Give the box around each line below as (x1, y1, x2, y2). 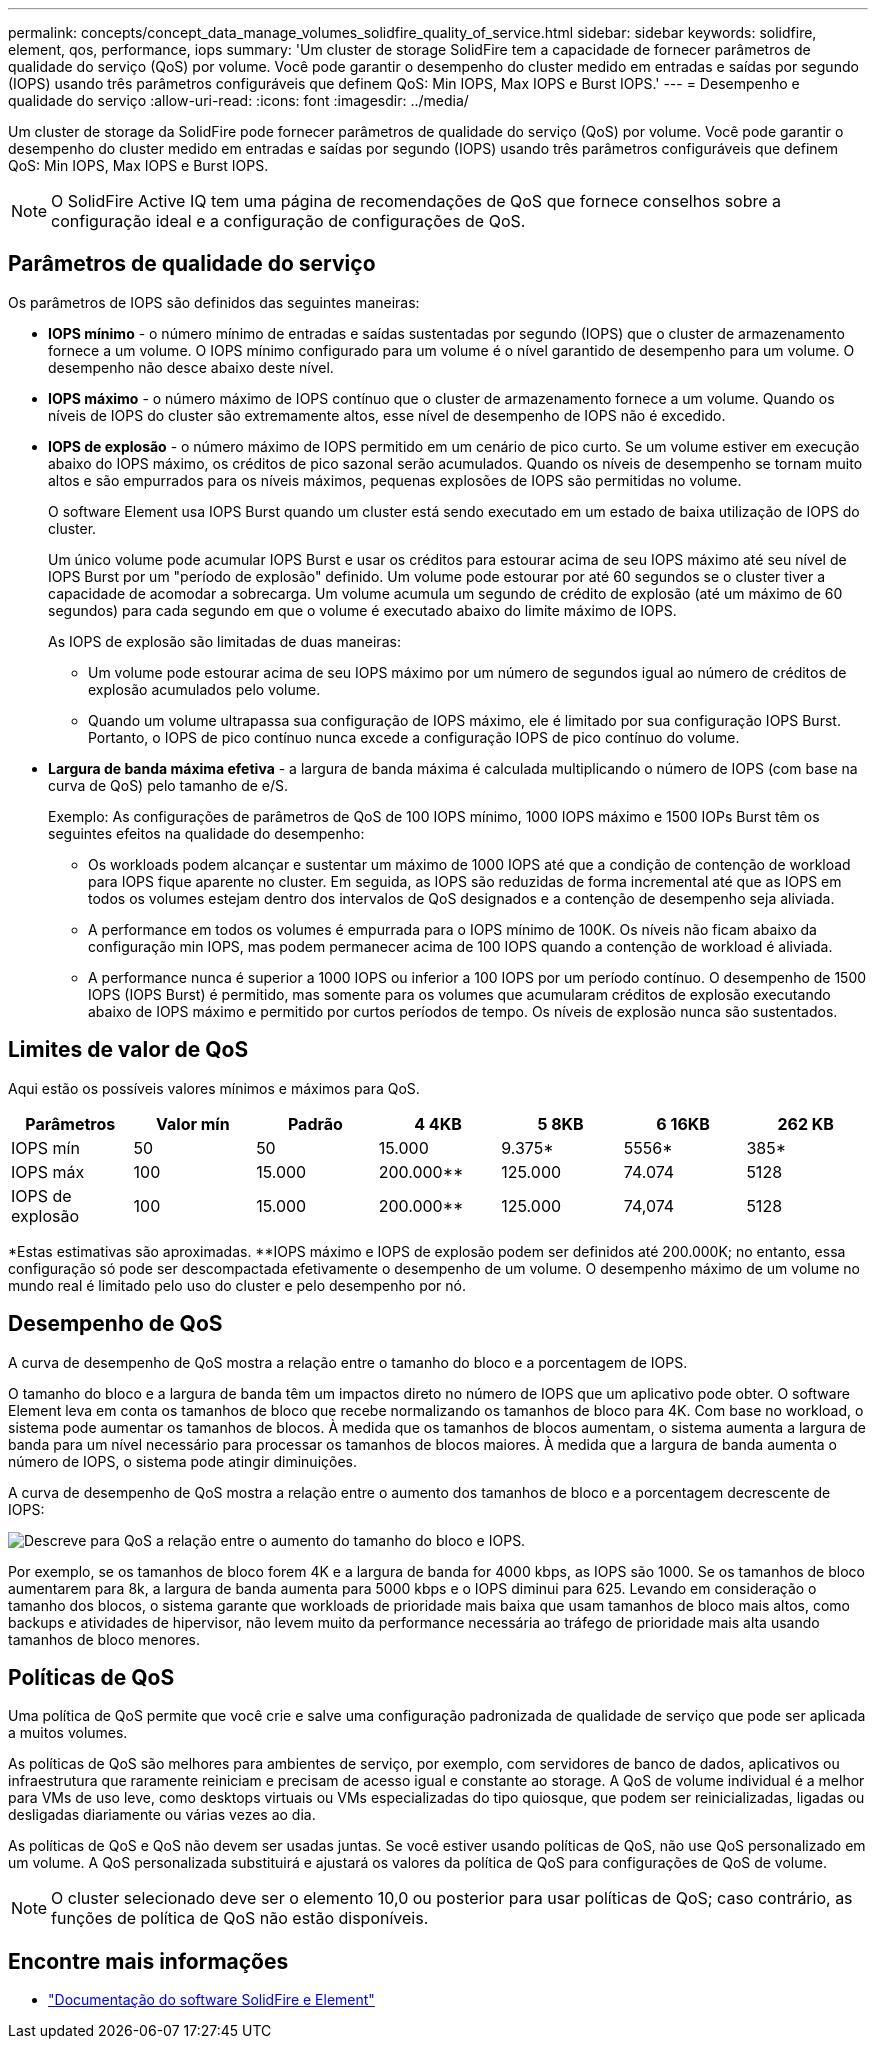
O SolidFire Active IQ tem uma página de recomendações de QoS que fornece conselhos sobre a (51, 191, 782, 211)
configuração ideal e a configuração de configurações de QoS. (51, 211, 526, 231)
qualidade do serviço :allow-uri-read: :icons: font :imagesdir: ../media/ (8, 92, 469, 109)
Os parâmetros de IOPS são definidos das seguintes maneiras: (8, 293, 420, 311)
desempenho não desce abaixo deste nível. (48, 358, 334, 376)
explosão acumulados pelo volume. (88, 680, 321, 698)
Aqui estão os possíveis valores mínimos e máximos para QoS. (8, 1079, 420, 1097)
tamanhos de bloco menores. (8, 1630, 200, 1648)
